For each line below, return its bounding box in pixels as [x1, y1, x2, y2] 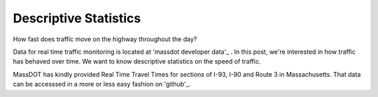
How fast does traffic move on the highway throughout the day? [13, 35, 197, 43]
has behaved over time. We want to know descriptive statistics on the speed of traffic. [13, 57, 261, 66]
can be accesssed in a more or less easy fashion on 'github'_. [13, 80, 191, 89]
